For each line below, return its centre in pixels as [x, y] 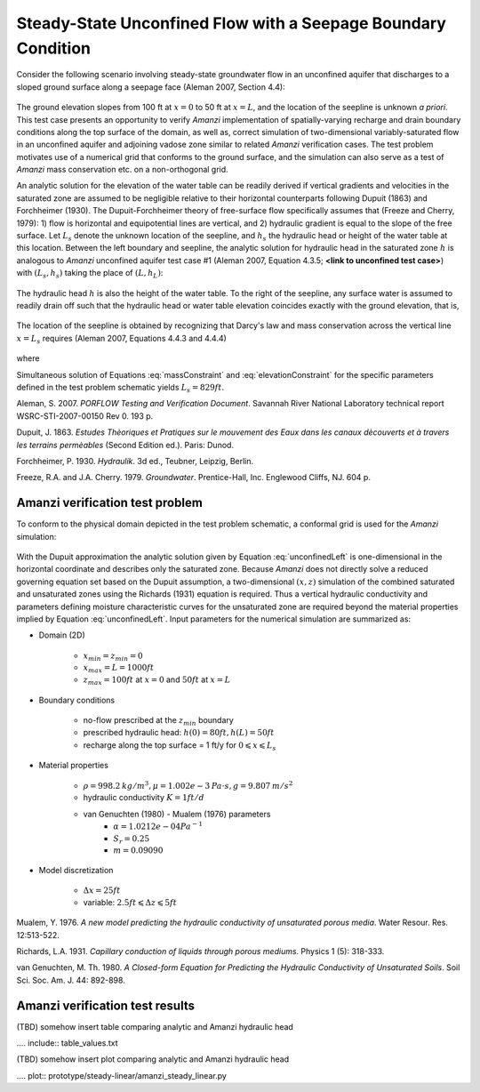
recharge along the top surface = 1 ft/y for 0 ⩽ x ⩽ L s [180, 746]
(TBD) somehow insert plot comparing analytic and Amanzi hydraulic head [152, 1059]
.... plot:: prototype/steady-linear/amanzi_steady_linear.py [121, 1075]
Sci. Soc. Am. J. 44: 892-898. [71, 980]
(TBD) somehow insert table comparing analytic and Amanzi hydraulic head [155, 1026]
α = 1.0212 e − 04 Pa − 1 [158, 826]
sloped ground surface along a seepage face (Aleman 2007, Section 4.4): [151, 87]
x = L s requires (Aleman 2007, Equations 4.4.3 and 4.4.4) [121, 339]
